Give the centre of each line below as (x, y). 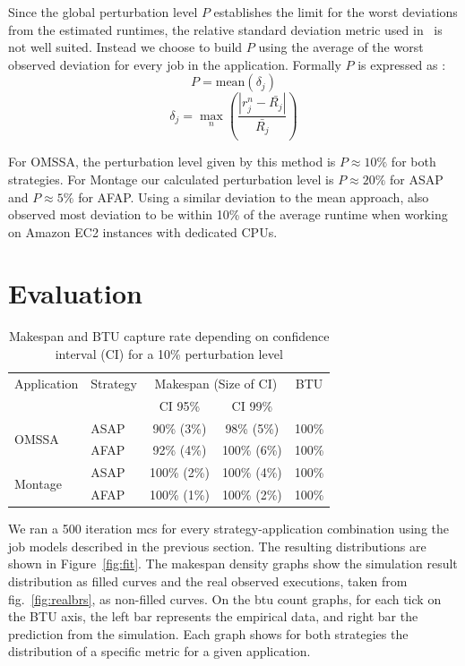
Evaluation (75, 293)
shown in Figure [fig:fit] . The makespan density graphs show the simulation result (233, 564)
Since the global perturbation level (103, 12)
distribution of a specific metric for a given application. (159, 651)
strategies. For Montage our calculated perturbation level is (171, 179)
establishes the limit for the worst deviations (336, 12)
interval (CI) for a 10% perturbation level (169, 354)
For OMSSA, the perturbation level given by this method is (172, 162)
